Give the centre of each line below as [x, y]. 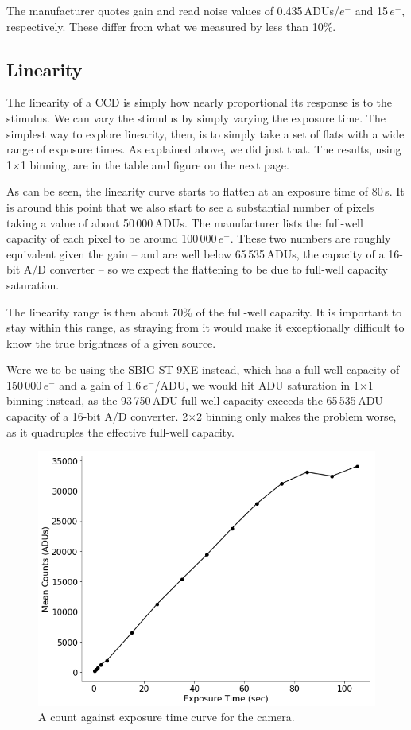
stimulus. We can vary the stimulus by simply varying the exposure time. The [196, 117]
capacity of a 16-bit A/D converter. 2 [97, 416]
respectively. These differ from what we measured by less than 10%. [171, 26]
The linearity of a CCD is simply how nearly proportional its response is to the [200, 102]
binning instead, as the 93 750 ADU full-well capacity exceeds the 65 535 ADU [195, 400]
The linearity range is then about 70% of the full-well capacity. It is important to [204, 311]
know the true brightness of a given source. [111, 342]
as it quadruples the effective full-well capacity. [120, 431]
